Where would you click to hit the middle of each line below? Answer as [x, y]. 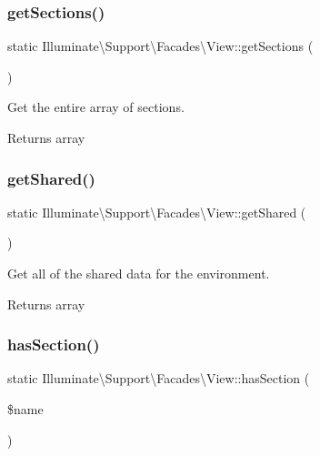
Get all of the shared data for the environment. [139, 273]
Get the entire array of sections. [96, 107]
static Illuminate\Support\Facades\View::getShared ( [157, 212]
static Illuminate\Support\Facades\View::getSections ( [160, 46]
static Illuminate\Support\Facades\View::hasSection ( [159, 378]
